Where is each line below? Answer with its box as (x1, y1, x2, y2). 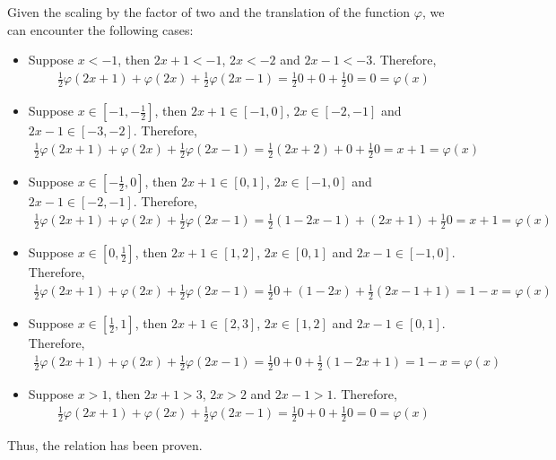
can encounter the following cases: (7, 20, 194, 39)
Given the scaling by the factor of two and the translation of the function (7, 3, 411, 21)
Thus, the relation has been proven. (7, 436, 203, 454)
